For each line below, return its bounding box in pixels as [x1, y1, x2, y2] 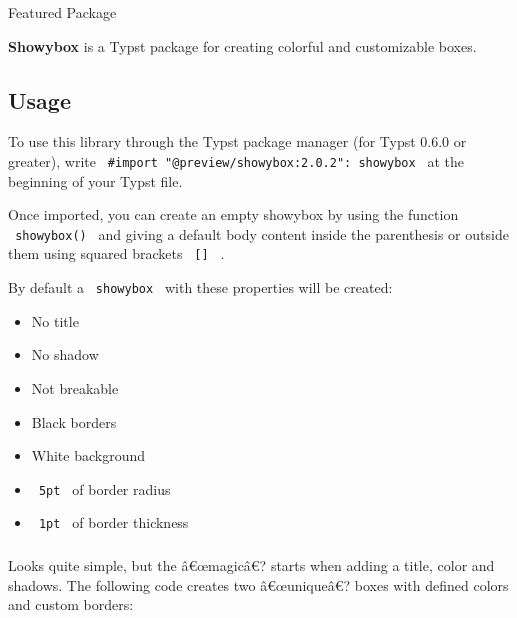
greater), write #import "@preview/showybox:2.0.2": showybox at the [8, 150, 465, 171]
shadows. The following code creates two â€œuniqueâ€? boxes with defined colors [8, 574, 509, 595]
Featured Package [8, 2, 117, 22]
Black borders [31, 411, 117, 432]
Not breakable [31, 377, 119, 398]
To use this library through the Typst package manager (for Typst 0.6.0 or [8, 131, 467, 152]
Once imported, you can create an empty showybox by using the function [8, 204, 459, 225]
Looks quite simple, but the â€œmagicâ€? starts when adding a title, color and [8, 555, 495, 575]
